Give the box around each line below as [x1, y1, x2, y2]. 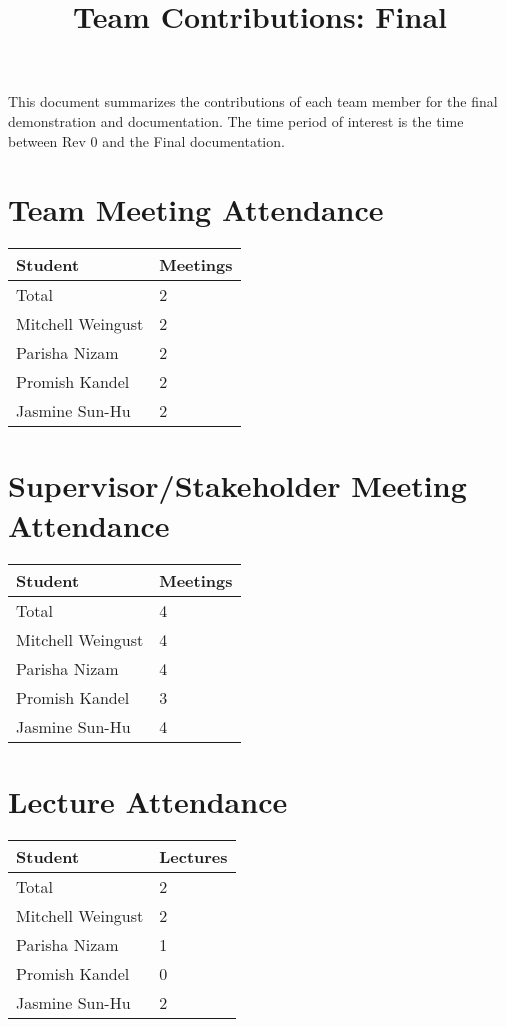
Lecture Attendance [8, 780, 288, 821]
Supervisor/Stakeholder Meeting [8, 465, 467, 506]
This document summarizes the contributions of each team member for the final [8, 91, 498, 112]
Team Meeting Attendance [8, 189, 384, 230]
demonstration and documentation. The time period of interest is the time [8, 110, 464, 131]
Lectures [159, 844, 228, 868]
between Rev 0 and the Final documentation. [8, 130, 285, 151]
